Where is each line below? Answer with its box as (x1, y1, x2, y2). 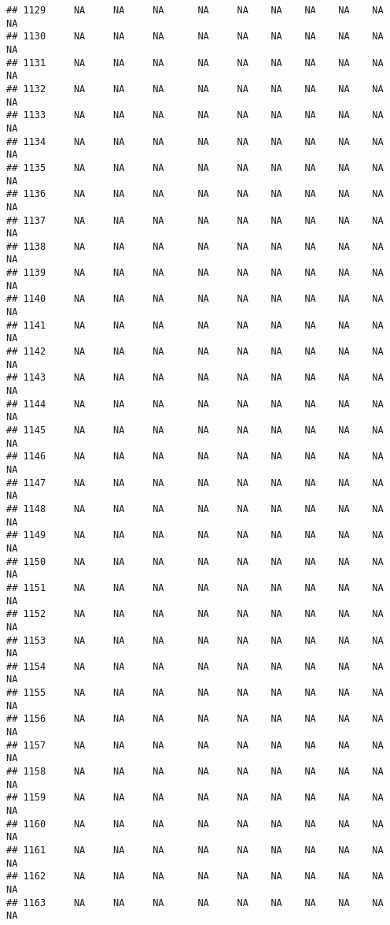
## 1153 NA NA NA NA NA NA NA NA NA (6, 634, 384, 646)
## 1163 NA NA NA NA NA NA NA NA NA (6, 897, 384, 908)
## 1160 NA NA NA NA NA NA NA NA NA (6, 818, 384, 830)
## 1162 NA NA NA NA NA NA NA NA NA (6, 871, 384, 882)
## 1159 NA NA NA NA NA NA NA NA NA (6, 792, 384, 804)
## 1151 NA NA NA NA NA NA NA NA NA (6, 581, 384, 593)
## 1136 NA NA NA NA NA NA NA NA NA (6, 188, 384, 200)
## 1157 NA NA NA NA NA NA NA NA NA (6, 739, 384, 751)
